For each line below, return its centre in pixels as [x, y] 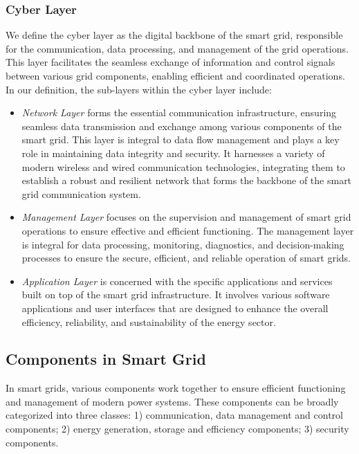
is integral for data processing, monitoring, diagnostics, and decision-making [183, 244]
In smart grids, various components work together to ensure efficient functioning [176, 388]
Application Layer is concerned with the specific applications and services [177, 281]
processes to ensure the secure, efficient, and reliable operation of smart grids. [186, 258]
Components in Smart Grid [106, 359]
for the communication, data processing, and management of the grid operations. [177, 48]
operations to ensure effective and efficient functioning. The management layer [188, 230]
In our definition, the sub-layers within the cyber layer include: [139, 89]
